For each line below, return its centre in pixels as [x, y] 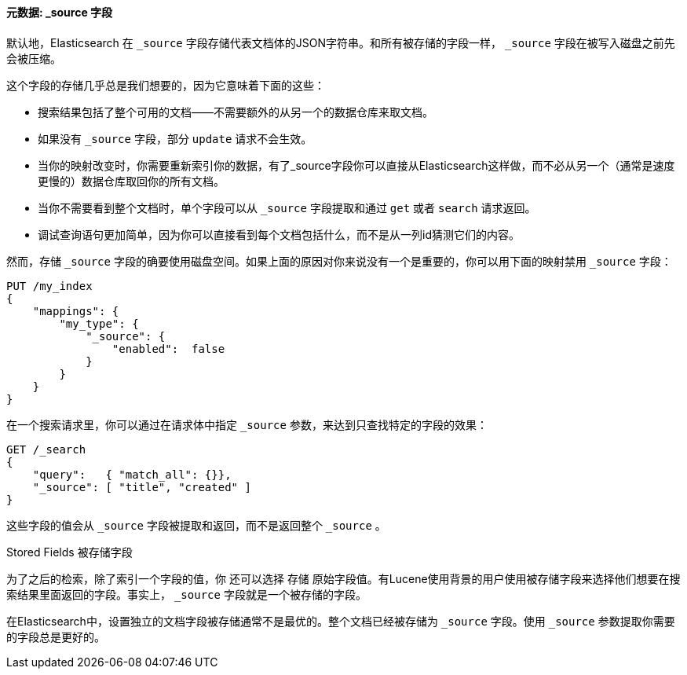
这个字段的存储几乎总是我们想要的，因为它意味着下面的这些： [166, 85]
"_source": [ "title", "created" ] [142, 487]
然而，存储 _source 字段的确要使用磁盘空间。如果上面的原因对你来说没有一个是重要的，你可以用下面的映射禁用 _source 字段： [339, 261]
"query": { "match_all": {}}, [132, 474]
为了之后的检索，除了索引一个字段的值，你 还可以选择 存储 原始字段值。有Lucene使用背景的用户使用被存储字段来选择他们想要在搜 [343, 578]
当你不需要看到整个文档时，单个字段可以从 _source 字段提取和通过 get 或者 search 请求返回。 [287, 207]
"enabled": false [168, 349]
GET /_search [46, 449]
